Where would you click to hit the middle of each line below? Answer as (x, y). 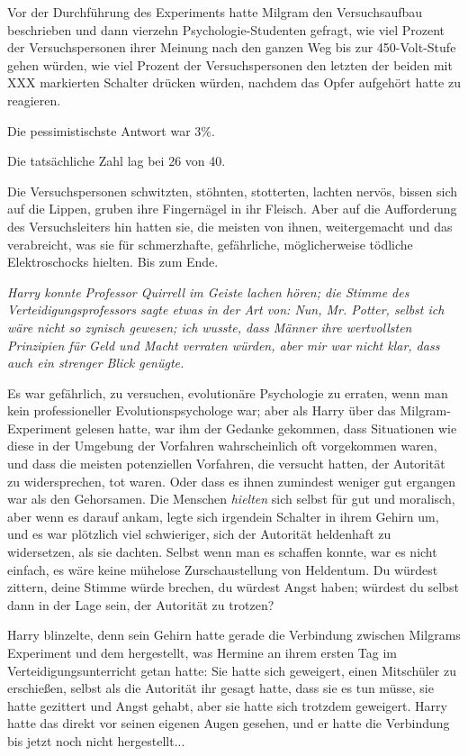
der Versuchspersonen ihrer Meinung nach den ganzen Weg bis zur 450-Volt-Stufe (232, 47)
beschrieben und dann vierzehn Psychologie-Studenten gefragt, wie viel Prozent (226, 29)
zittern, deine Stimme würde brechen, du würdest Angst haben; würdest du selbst (233, 587)
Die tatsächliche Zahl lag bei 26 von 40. (117, 161)
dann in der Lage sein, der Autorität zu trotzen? (141, 604)
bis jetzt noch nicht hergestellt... (96, 740)
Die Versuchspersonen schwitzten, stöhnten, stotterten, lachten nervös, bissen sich (233, 191)
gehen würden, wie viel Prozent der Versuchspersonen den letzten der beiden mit (230, 64)
